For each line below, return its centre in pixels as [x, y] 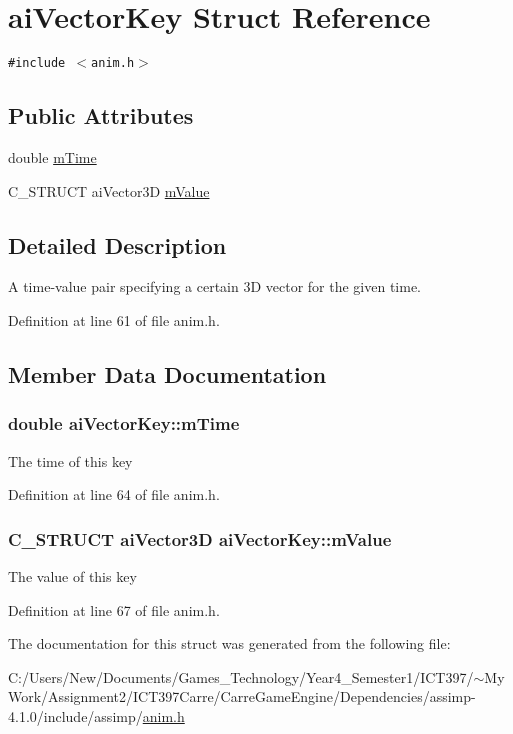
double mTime [52, 156]
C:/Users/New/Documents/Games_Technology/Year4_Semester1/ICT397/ [241, 676]
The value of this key [72, 575]
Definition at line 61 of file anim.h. [114, 319]
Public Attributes [101, 115]
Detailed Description [117, 244]
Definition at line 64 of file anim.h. [114, 494]
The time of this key [70, 460]
